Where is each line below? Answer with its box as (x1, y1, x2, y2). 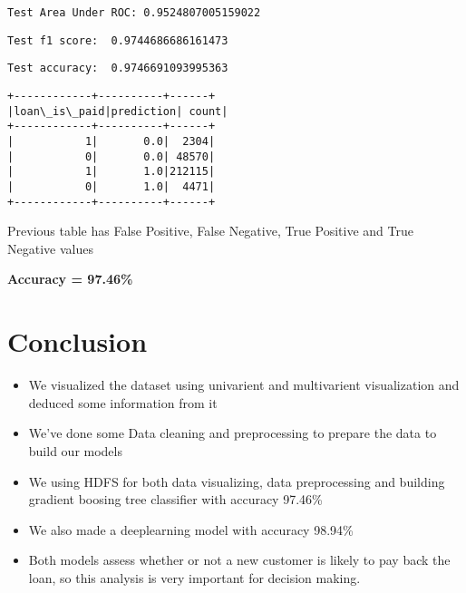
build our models (28, 441, 122, 460)
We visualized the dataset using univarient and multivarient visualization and (28, 375, 460, 394)
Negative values (7, 238, 93, 258)
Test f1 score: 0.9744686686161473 (7, 34, 228, 47)
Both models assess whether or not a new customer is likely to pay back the (28, 550, 451, 569)
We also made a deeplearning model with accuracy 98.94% (28, 520, 354, 539)
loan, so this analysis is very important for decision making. (28, 568, 361, 587)
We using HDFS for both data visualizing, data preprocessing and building (28, 471, 445, 491)
